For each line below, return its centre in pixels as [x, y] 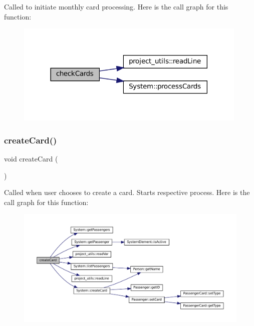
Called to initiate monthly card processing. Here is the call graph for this [116, 6]
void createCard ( [31, 159]
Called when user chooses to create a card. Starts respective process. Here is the [127, 192]
